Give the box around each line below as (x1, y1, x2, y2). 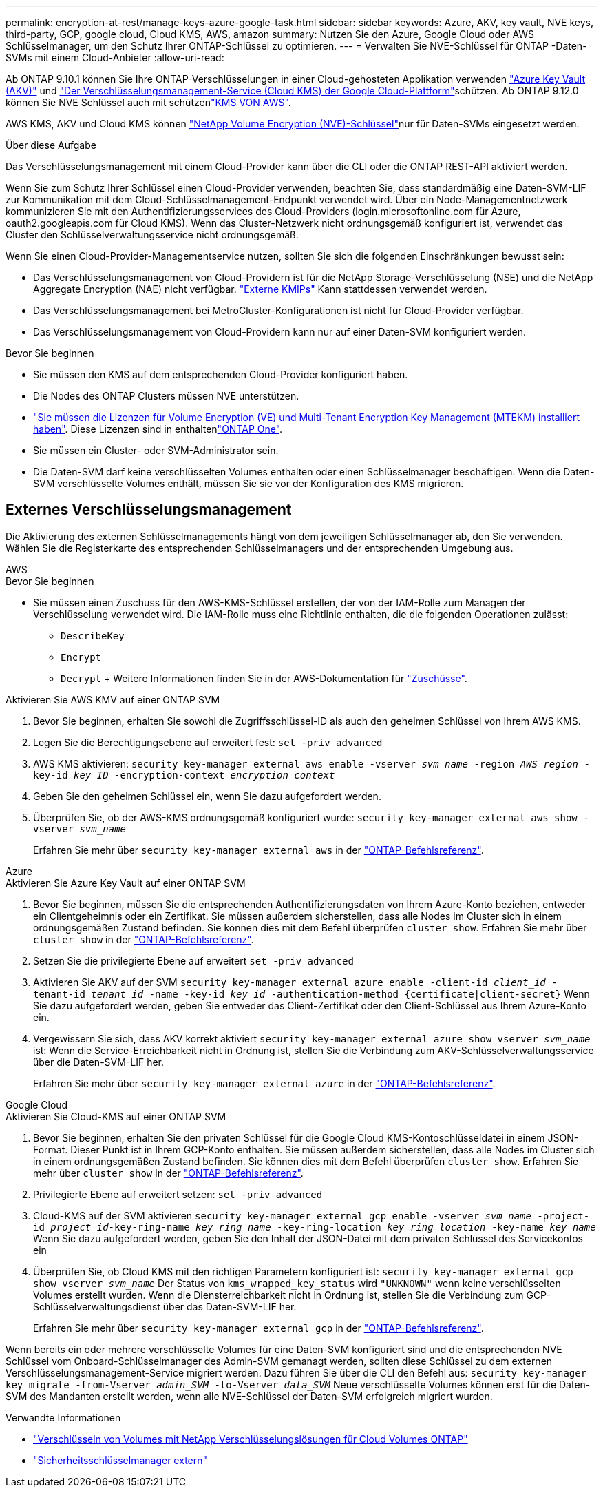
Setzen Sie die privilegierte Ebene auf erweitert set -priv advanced (33, 954, 354, 967)
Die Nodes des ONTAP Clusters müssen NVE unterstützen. (33, 390, 299, 402)
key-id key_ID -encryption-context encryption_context (33, 769, 335, 781)
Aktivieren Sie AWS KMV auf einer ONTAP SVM (6, 693, 220, 706)
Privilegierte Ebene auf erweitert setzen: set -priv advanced (33, 1188, 323, 1200)
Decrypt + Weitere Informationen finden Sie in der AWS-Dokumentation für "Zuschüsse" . (61, 672, 467, 684)
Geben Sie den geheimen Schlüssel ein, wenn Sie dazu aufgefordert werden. (33, 790, 381, 802)
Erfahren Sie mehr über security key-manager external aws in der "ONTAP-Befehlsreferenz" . (33, 843, 484, 856)
